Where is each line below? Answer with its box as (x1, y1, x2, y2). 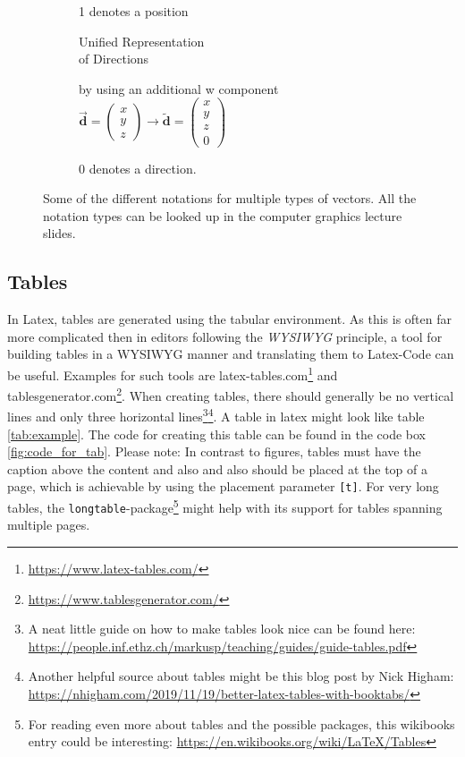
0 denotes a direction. (79, 158, 197, 177)
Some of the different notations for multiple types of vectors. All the (43, 189, 417, 208)
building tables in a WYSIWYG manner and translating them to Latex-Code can (7, 344, 454, 363)
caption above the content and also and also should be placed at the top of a (7, 459, 428, 478)
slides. (43, 224, 76, 242)
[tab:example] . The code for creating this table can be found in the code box (7, 424, 427, 443)
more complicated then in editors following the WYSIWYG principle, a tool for (7, 327, 443, 345)
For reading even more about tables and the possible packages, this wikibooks (28, 714, 455, 733)
